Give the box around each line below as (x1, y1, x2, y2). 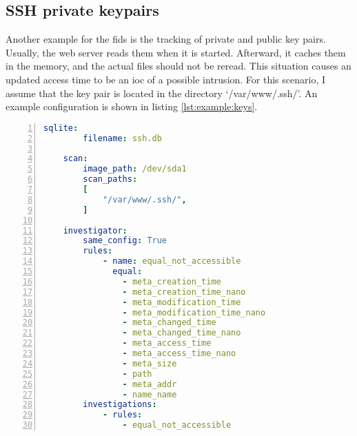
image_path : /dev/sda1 (83, 164, 187, 174)
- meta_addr (122, 379, 177, 389)
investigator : (63, 225, 127, 236)
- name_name (122, 389, 177, 399)
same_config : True (83, 236, 167, 246)
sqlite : (43, 123, 79, 133)
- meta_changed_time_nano (122, 328, 241, 338)
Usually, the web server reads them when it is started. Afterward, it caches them (6, 45, 346, 59)
